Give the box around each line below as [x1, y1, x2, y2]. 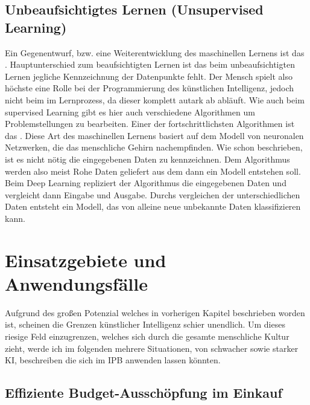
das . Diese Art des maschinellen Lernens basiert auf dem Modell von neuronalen [5, 129, 304, 141]
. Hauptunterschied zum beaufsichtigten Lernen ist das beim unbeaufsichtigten [5, 58, 295, 71]
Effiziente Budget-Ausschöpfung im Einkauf [5, 383, 282, 402]
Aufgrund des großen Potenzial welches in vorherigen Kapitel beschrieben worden [5, 306, 305, 319]
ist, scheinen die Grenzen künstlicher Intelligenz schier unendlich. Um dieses [5, 318, 285, 331]
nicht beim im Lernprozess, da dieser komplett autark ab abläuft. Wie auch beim [5, 93, 305, 106]
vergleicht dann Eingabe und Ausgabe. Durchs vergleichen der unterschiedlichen [5, 188, 300, 201]
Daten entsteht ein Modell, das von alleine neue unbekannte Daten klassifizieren [5, 200, 301, 213]
